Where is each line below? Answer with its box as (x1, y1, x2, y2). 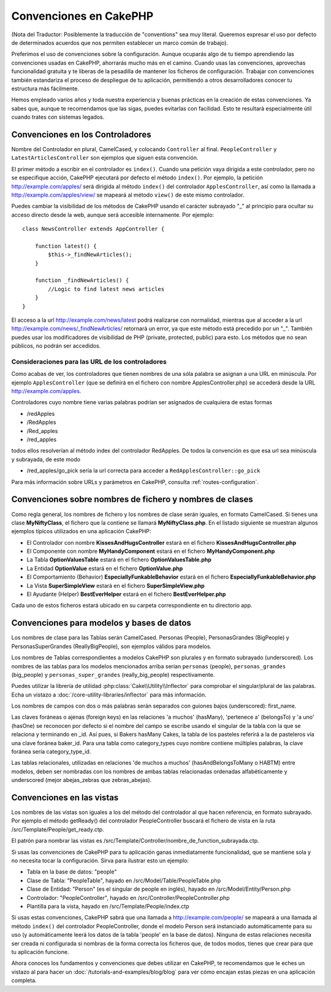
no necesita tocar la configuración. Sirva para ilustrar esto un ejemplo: (11, 857, 189, 864)
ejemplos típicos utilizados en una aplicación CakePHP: (11, 528, 151, 535)
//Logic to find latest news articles (48, 286, 165, 292)
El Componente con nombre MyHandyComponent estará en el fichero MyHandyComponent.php (26, 547, 275, 555)
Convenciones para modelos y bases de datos (11, 618, 191, 628)
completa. (11, 977, 37, 984)
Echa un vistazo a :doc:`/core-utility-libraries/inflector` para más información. (11, 691, 207, 698)
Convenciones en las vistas (11, 792, 119, 803)
